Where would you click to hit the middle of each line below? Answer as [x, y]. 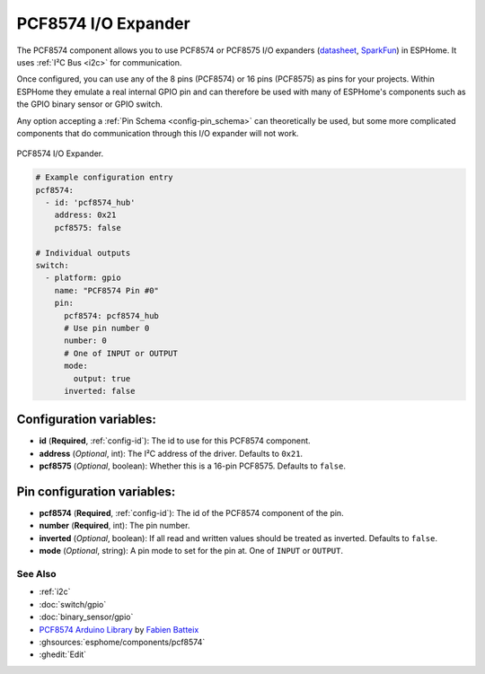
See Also [36, 574]
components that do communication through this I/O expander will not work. [158, 133]
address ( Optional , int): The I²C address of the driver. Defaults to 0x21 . [171, 453]
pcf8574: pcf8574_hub [111, 315]
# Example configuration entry [105, 178]
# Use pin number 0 [107, 328]
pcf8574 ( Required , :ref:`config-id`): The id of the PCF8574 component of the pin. [192, 513]
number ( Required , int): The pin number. [115, 526]
